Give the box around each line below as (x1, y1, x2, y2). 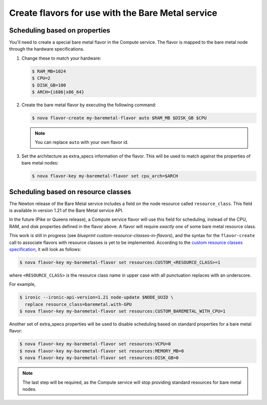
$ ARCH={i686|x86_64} (32, 89, 85, 95)
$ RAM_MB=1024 (32, 68, 66, 74)
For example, (9, 282, 36, 287)
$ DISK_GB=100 (32, 82, 66, 88)
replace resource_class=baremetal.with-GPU (25, 301, 132, 307)
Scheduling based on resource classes (9, 188, 131, 196)
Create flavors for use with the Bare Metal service (9, 7, 218, 18)
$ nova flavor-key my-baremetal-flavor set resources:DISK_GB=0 (19, 355, 179, 361)
